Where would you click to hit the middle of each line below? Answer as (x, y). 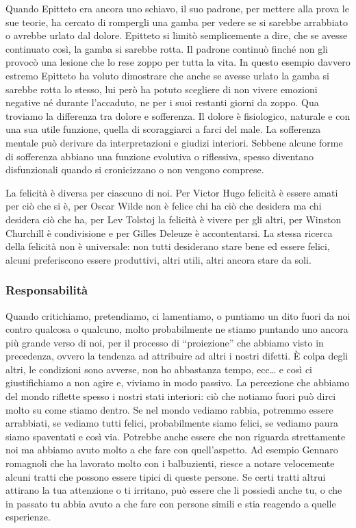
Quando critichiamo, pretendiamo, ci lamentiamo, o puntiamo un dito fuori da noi (178, 315)
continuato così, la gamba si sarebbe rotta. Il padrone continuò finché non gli (167, 48)
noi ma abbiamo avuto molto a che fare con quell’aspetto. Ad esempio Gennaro (172, 450)
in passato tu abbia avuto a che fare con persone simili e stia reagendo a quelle (171, 503)
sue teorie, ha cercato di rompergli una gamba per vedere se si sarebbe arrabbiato (177, 22)
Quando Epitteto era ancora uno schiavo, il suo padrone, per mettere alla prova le (177, 8)
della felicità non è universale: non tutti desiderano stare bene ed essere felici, (168, 246)
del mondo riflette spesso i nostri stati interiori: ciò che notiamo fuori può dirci (171, 396)
